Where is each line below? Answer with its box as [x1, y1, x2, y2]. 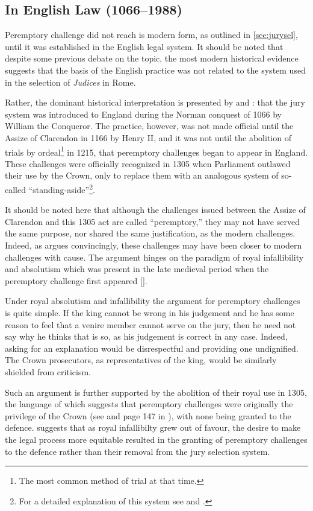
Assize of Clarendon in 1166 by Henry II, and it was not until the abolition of [5, 131, 291, 144]
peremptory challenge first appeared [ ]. [5, 274, 147, 287]
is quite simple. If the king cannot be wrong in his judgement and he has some [5, 306, 294, 319]
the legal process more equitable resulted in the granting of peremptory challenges [5, 433, 308, 445]
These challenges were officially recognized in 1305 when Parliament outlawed [5, 157, 291, 170]
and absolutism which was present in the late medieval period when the [5, 262, 269, 275]
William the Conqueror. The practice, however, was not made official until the [5, 119, 294, 132]
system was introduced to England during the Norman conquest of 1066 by [5, 107, 282, 120]
